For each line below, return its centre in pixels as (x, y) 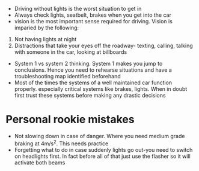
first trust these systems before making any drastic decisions (90, 95)
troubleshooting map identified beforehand (67, 76)
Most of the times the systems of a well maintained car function (93, 83)
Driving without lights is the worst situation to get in (78, 9)
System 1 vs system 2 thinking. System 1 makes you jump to (88, 63)
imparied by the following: (47, 28)
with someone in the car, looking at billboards (71, 52)
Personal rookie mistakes (70, 120)
